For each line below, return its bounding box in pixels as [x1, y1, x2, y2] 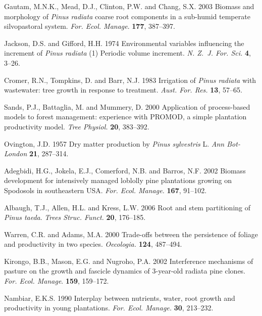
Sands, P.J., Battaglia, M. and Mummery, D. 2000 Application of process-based [4, 101, 250, 112]
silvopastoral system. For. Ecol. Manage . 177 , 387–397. [4, 21, 175, 31]
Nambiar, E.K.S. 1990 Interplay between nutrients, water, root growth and [4, 292, 235, 303]
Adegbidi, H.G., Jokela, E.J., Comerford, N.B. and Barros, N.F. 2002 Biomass [4, 165, 246, 175]
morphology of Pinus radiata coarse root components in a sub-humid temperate [4, 11, 250, 21]
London [4, 148, 27, 159]
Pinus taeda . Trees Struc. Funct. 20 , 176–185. [4, 212, 146, 222]
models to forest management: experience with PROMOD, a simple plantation [4, 111, 247, 122]
